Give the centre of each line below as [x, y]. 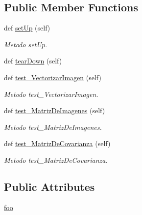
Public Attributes [49, 186]
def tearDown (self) [33, 61]
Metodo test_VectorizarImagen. [51, 94]
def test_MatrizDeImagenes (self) [55, 110]
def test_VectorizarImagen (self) [53, 77]
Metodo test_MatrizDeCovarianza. [56, 160]
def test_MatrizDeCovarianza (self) [57, 143]
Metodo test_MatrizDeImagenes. [53, 127]
